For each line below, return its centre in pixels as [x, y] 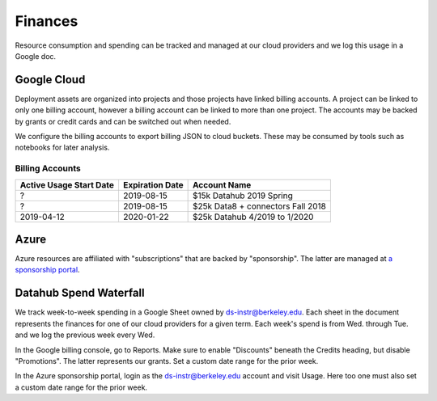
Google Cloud [50, 80]
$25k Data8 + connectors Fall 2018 [259, 206]
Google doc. [36, 56]
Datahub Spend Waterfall [80, 293]
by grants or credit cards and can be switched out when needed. [123, 121]
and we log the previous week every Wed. [85, 335]
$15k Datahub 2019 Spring [242, 196]
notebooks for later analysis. [62, 148]
